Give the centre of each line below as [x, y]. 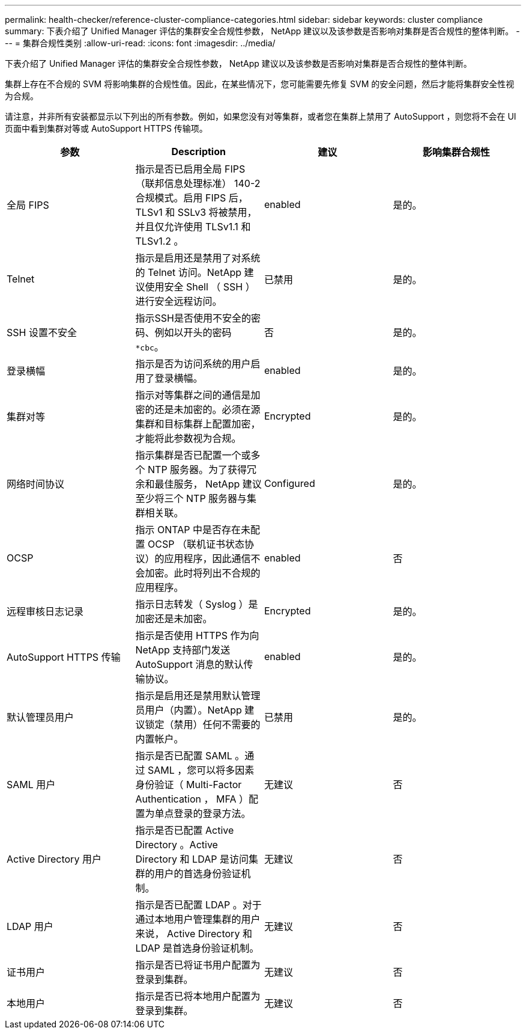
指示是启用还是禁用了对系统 [198, 258]
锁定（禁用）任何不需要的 [203, 724]
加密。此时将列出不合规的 [203, 573]
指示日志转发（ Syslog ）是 [197, 604]
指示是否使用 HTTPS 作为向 [197, 635]
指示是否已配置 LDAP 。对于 [198, 905]
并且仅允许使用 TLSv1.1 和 [193, 227]
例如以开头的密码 [193, 332]
